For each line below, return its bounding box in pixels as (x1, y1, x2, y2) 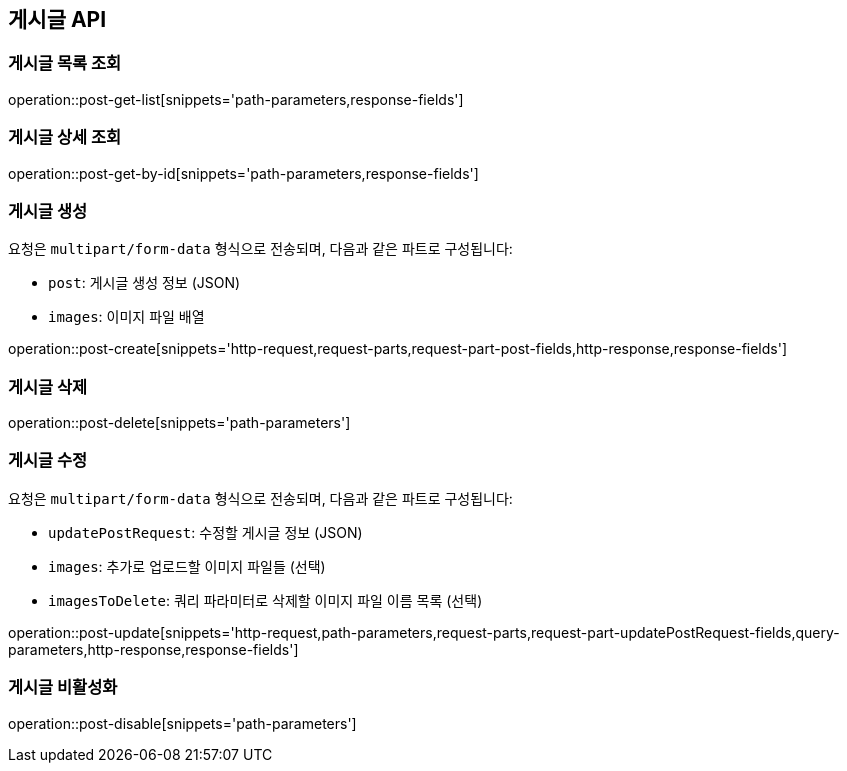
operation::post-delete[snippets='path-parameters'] (8, 414, 351, 432)
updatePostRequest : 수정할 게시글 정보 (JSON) (48, 523, 363, 541)
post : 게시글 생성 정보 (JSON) (48, 274, 241, 292)
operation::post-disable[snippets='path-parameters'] (8, 714, 357, 732)
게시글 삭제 (8, 376, 88, 397)
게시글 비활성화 (8, 677, 118, 698)
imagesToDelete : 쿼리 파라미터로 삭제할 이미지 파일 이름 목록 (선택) (48, 591, 483, 609)
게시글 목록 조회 (8, 53, 122, 74)
